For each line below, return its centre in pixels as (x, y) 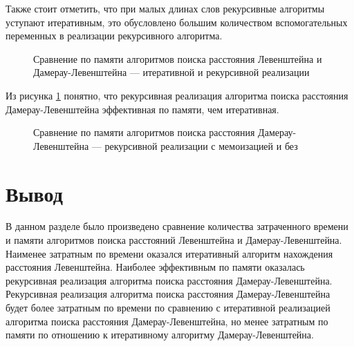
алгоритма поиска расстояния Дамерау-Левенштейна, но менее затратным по (167, 321)
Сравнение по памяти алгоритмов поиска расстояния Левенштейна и (178, 58)
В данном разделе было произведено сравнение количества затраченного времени (177, 226)
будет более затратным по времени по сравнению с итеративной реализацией (168, 308)
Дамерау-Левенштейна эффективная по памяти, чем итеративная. (142, 109)
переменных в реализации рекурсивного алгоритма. (114, 36)
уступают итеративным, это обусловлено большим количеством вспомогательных (177, 22)
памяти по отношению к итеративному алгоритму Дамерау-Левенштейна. (160, 335)
